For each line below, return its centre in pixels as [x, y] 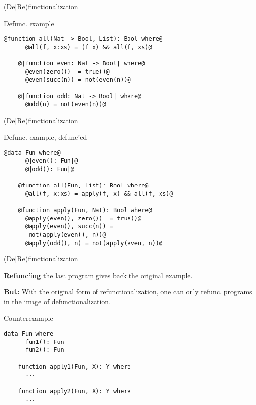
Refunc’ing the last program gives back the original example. [98, 275]
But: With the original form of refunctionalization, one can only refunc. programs [128, 292]
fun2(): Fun [44, 350]
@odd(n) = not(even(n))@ [65, 105]
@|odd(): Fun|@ [50, 169]
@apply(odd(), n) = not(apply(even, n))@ [94, 243]
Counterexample [29, 318]
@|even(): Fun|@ [51, 161]
